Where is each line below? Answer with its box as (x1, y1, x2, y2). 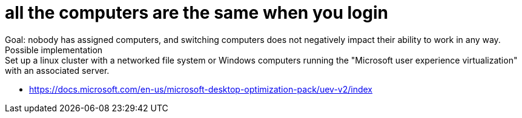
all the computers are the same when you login (5, 2, 388, 23)
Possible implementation (5, 44, 103, 55)
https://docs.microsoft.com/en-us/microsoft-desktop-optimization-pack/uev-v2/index (29, 84, 373, 94)
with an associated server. (5, 65, 110, 76)
